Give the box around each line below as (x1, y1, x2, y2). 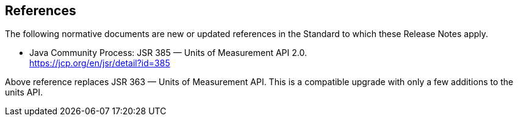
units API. (5, 87, 43, 98)
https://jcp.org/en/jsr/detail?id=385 (29, 58, 170, 69)
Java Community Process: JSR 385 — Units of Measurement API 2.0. (29, 47, 307, 58)
